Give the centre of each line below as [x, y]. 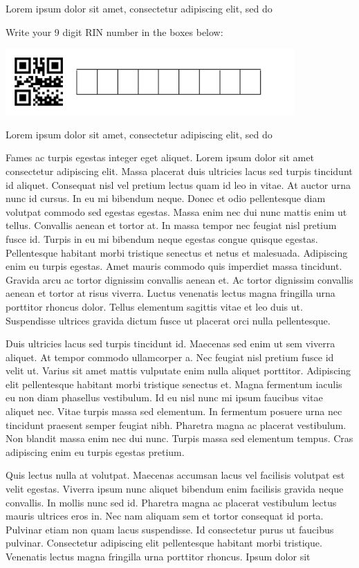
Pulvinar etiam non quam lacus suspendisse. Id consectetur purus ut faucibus [170, 529]
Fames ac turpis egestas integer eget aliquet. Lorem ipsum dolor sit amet [160, 157]
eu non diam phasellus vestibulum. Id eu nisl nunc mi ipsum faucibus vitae [164, 397]
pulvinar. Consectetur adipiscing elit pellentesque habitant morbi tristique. [164, 543]
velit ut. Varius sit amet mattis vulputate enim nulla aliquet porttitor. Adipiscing [178, 370]
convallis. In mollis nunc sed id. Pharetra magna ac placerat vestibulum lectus [171, 502]
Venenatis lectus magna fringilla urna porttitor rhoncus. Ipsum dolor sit [158, 556]
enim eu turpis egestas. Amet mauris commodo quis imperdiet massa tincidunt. [174, 266]
